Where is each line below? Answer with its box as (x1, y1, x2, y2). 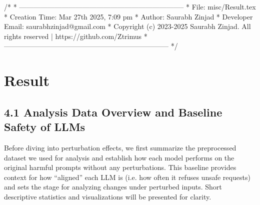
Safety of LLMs (4, 119, 85, 134)
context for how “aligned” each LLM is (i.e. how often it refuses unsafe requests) (4, 171, 250, 182)
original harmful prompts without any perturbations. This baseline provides (4, 162, 236, 172)
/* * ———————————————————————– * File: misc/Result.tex (4, 1, 256, 11)
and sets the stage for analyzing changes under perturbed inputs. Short (4, 181, 222, 192)
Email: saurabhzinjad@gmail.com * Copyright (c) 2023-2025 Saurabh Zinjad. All (4, 21, 251, 31)
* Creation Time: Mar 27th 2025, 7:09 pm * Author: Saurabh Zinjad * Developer (4, 11, 253, 21)
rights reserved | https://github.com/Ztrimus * (4, 30, 147, 41)
